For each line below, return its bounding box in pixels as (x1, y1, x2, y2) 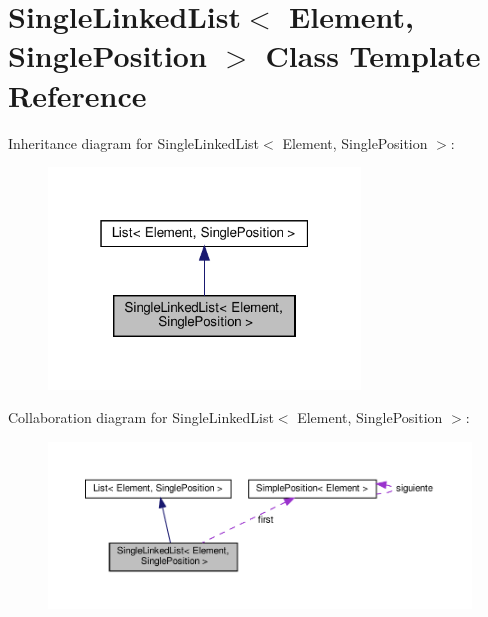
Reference (8, 74, 147, 115)
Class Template (265, 35, 481, 76)
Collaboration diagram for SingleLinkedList (8, 407, 274, 428)
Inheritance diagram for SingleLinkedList (8, 132, 260, 153)
